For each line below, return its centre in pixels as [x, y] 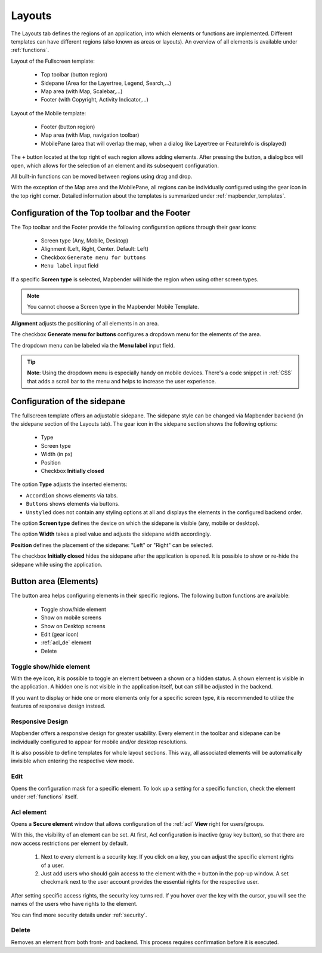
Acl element [29, 812]
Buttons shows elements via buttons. [73, 504]
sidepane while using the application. [57, 564]
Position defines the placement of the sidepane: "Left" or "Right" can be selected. [112, 545]
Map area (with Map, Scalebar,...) [82, 91]
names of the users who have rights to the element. [74, 904]
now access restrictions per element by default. [69, 843]
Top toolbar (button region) [74, 75]
